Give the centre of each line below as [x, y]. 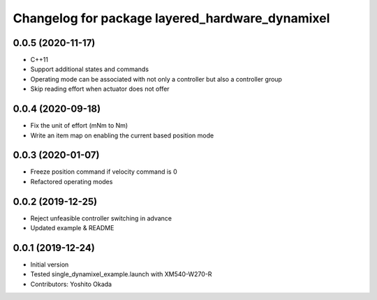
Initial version [50, 264]
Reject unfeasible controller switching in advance [101, 218]
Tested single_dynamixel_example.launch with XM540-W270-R [121, 274]
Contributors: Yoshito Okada [71, 284]
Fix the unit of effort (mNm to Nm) [79, 126]
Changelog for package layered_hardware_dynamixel [171, 18]
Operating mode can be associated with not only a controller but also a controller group [156, 79]
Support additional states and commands [90, 69]
